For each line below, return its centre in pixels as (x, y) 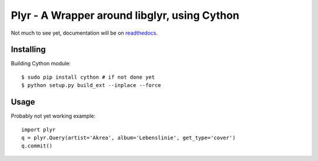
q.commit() (37, 146)
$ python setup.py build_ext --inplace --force (91, 85)
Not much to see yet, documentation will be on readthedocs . (85, 33)
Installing (29, 50)
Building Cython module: (41, 63)
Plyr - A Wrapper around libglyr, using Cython (125, 15)
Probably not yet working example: (53, 116)
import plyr (39, 130)
